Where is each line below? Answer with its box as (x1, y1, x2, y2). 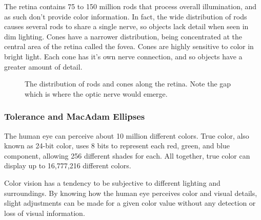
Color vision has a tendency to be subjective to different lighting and (4, 177, 220, 188)
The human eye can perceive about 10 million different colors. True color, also (4, 130, 249, 141)
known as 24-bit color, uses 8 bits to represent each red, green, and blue (4, 140, 230, 151)
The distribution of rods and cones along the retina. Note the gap (25, 78, 231, 89)
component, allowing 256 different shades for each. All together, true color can (4, 150, 250, 161)
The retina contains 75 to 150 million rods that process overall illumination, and (4, 1, 257, 11)
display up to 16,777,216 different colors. (4, 160, 131, 171)
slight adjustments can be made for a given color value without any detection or (4, 197, 256, 208)
